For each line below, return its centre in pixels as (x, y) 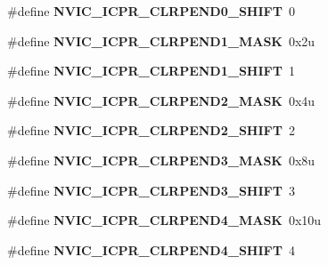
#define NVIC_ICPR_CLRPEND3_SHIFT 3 (151, 190)
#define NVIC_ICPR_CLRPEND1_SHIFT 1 (151, 71)
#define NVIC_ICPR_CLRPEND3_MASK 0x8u (161, 160)
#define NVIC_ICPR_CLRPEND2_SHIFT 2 (151, 130)
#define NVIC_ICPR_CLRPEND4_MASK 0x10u (164, 220)
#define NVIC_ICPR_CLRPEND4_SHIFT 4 (151, 249)
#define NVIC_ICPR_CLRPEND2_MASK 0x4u (161, 100)
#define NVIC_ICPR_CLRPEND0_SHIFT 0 (151, 11)
